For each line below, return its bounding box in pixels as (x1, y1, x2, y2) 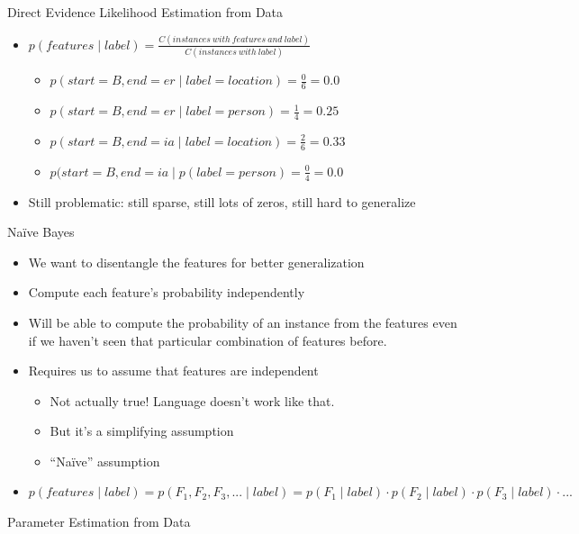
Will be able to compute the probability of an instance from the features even (28, 312, 457, 331)
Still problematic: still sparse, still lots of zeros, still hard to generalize (28, 192, 416, 211)
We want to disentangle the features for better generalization (28, 252, 365, 271)
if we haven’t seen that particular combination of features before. (28, 330, 387, 349)
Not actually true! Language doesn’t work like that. (50, 391, 335, 410)
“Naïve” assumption (50, 451, 160, 470)
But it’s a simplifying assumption (50, 421, 234, 440)
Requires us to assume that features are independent (28, 361, 319, 380)
